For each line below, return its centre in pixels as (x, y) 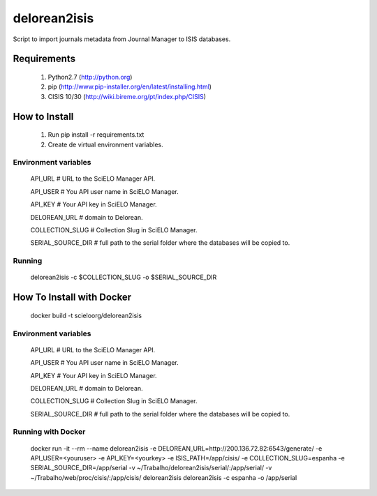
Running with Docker (49, 432)
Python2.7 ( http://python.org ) (90, 77)
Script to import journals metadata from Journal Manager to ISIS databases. (122, 39)
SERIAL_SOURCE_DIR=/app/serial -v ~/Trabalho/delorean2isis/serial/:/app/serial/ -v (151, 468)
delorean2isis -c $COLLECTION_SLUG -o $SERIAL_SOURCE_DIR (124, 277)
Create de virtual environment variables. (105, 144)
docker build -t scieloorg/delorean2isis (86, 315)
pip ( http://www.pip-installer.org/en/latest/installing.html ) (130, 87)
